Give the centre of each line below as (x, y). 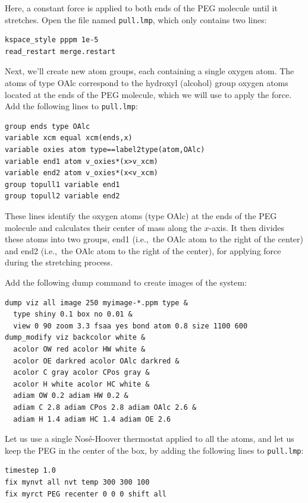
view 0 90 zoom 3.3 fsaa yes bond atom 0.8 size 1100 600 (131, 326)
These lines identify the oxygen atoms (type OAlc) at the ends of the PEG (141, 216)
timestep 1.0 (30, 471)
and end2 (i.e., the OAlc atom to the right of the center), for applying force (143, 250)
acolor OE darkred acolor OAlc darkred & (96, 361)
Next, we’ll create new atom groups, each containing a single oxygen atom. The (150, 71)
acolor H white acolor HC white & (81, 384)
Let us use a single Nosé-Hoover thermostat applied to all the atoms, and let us (150, 439)
